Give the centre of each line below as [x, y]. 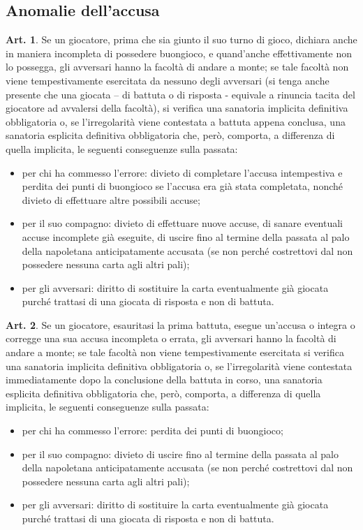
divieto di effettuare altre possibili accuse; [111, 199]
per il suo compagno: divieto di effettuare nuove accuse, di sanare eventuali [183, 223]
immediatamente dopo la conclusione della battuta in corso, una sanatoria [164, 380]
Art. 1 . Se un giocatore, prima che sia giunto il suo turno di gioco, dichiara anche [181, 39]
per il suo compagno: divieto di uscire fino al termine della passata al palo [180, 454]
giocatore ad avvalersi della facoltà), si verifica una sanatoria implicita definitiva [177, 108]
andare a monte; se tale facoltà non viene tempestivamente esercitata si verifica [175, 352]
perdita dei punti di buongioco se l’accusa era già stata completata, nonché [182, 186]
